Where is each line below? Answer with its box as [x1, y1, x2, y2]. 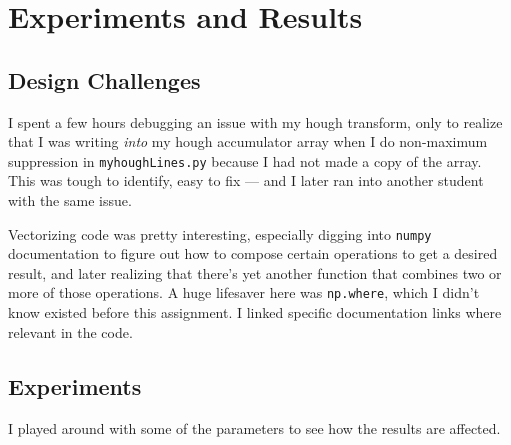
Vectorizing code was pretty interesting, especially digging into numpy [8, 223, 432, 244]
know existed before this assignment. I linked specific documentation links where [8, 302, 502, 323]
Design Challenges [8, 64, 201, 95]
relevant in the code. [8, 321, 133, 342]
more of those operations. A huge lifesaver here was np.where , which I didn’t [8, 282, 480, 303]
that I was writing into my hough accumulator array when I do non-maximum [8, 131, 488, 152]
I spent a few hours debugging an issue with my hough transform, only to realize [8, 111, 503, 132]
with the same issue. [8, 190, 132, 211]
